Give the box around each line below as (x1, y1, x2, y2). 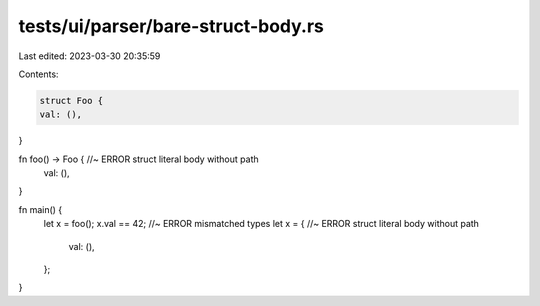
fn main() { (18, 203, 63, 215)
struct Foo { (39, 95, 104, 106)
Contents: (18, 68, 59, 80)
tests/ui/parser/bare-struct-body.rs (18, 15, 324, 37)
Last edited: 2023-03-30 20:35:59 (18, 50, 161, 62)
